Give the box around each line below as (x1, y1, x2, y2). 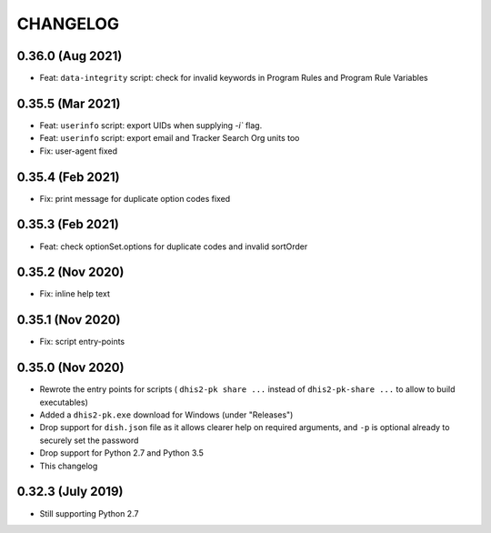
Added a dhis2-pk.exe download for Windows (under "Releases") (39, 409, 294, 420)
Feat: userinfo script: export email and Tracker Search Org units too (39, 133, 300, 144)
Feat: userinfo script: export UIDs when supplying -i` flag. (39, 119, 263, 131)
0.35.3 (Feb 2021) (16, 216, 120, 232)
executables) (39, 397, 88, 407)
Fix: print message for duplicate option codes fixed (39, 193, 231, 204)
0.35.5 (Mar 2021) (16, 96, 121, 111)
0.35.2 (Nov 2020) (16, 265, 125, 280)
